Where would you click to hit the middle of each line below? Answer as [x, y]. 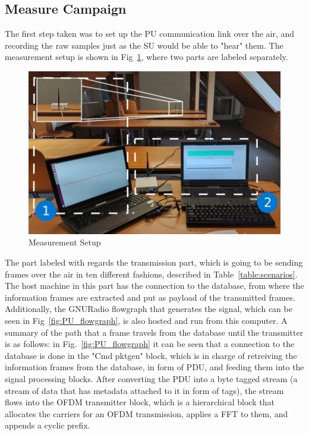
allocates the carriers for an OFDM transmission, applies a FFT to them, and [146, 413]
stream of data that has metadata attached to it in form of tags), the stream [144, 390]
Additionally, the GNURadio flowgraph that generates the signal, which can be [149, 309]
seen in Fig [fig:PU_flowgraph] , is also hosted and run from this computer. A [146, 320]
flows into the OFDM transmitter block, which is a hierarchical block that [140, 402]
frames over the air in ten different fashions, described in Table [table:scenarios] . [151, 274]
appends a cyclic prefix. [48, 425]
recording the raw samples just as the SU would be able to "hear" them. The [144, 45]
